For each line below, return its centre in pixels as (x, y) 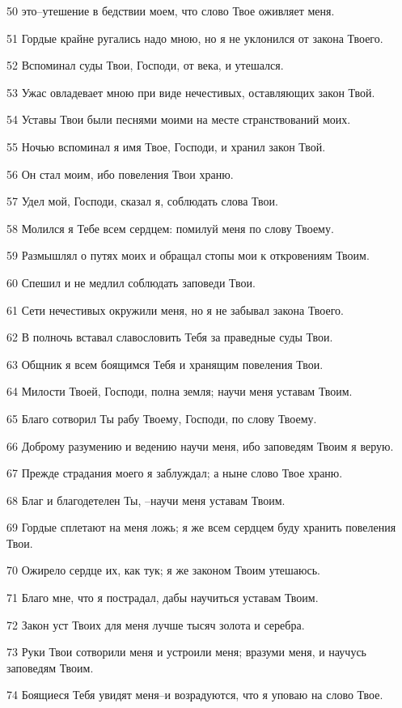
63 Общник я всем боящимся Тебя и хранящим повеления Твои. (165, 364)
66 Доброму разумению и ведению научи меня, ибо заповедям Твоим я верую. (200, 445)
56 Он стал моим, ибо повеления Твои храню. (120, 174)
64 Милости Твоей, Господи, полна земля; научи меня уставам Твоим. (180, 391)
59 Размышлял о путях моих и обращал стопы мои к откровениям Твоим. (188, 255)
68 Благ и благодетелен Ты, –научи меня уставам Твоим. (146, 500)
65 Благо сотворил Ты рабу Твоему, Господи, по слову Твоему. (162, 418)
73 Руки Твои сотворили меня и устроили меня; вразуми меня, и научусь (186, 652)
